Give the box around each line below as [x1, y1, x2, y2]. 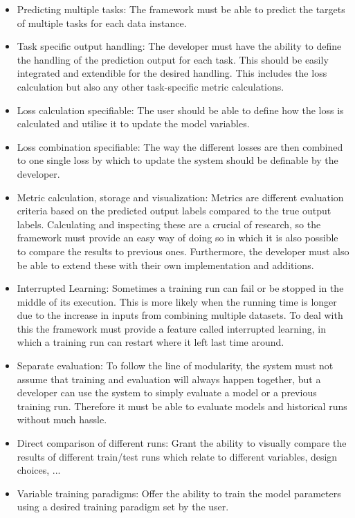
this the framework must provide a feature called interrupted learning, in [17, 321, 326, 335]
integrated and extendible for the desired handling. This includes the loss [17, 66, 327, 80]
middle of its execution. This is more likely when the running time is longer [17, 294, 337, 308]
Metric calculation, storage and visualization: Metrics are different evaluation [17, 189, 344, 204]
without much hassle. [17, 412, 107, 427]
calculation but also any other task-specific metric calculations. [17, 79, 284, 93]
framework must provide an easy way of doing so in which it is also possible [17, 230, 338, 245]
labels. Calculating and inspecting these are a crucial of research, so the [17, 216, 321, 231]
